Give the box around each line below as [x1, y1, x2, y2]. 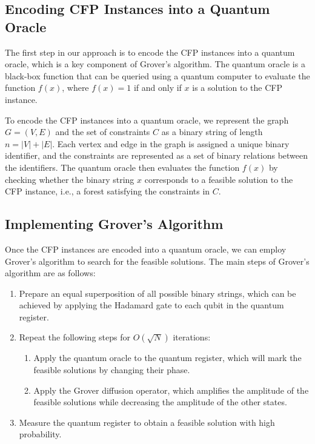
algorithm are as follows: [5, 267, 96, 279]
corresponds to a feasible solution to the [144, 173, 293, 185]
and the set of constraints [55, 125, 150, 138]
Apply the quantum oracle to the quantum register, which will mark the [33, 351, 302, 364]
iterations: [173, 331, 211, 343]
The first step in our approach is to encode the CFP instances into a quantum [5, 45, 295, 58]
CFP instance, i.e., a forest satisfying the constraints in [5, 185, 210, 197]
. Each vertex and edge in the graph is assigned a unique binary [52, 137, 290, 150]
